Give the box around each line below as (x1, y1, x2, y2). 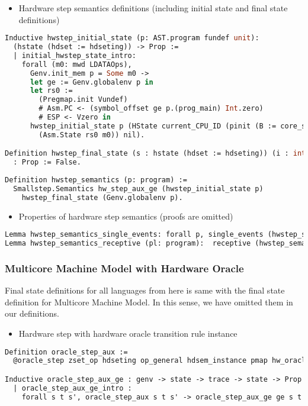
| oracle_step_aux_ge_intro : (13, 384, 132, 392)
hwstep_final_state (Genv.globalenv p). (21, 193, 183, 202)
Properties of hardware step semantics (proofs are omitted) (18, 210, 233, 222)
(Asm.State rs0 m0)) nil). (38, 130, 145, 139)
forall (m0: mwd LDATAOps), (21, 60, 132, 69)
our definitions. (5, 307, 59, 320)
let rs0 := (30, 86, 73, 95)
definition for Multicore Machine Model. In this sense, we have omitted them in (5, 295, 293, 308)
